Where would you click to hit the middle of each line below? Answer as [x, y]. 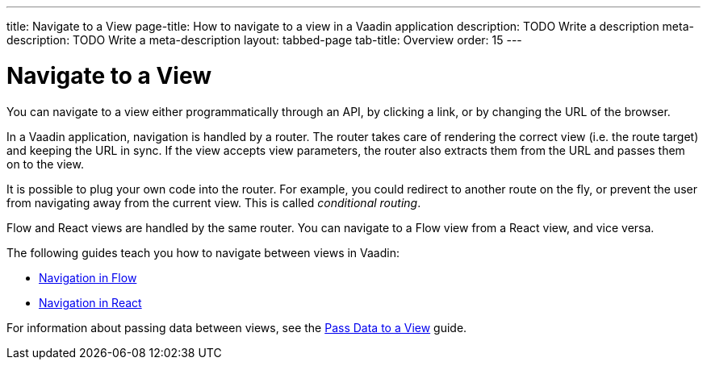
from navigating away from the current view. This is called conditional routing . [214, 202]
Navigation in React [90, 302]
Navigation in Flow [88, 277]
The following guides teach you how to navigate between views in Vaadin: [203, 252]
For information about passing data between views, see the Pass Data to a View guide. [237, 327]
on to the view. [45, 164]
